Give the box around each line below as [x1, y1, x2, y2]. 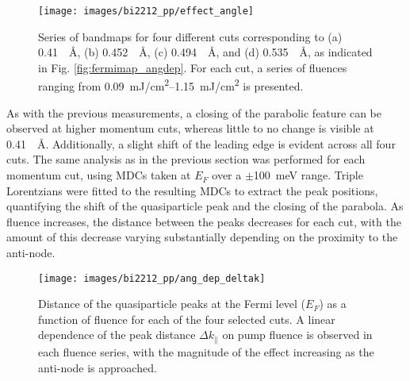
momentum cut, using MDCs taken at [6, 167, 191, 183]
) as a [319, 295, 347, 312]
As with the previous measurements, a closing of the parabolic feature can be [6, 104, 382, 121]
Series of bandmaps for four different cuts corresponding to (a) [38, 28, 343, 44]
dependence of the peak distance [38, 326, 196, 343]
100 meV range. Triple [253, 167, 363, 183]
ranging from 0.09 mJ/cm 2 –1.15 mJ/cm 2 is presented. [38, 75, 304, 94]
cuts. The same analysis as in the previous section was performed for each [6, 151, 366, 167]
